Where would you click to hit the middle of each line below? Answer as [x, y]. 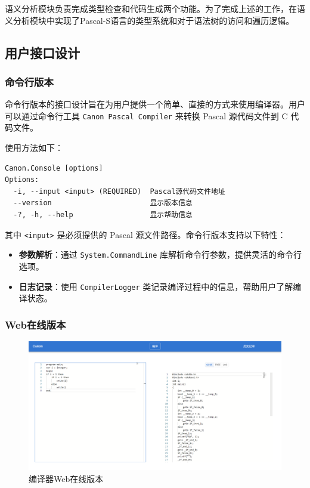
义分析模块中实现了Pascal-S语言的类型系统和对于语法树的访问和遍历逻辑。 [150, 20]
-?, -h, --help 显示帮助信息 [103, 215]
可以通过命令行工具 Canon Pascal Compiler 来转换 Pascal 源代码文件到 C [146, 115]
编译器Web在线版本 [66, 478]
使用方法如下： [34, 148]
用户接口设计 [42, 52]
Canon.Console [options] [54, 168]
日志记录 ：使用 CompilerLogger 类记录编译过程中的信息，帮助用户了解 [156, 286]
